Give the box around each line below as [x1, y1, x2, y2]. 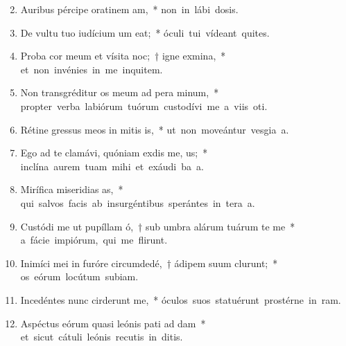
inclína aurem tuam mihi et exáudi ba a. [20, 158, 204, 173]
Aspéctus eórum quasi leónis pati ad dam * [20, 316, 206, 330]
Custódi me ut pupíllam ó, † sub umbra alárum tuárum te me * [20, 219, 295, 233]
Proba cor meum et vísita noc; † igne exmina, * [20, 48, 226, 63]
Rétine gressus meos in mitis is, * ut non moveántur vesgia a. [20, 122, 289, 136]
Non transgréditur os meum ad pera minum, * [20, 85, 219, 100]
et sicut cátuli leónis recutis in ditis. [20, 329, 183, 344]
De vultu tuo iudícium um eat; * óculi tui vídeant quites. [20, 25, 270, 39]
